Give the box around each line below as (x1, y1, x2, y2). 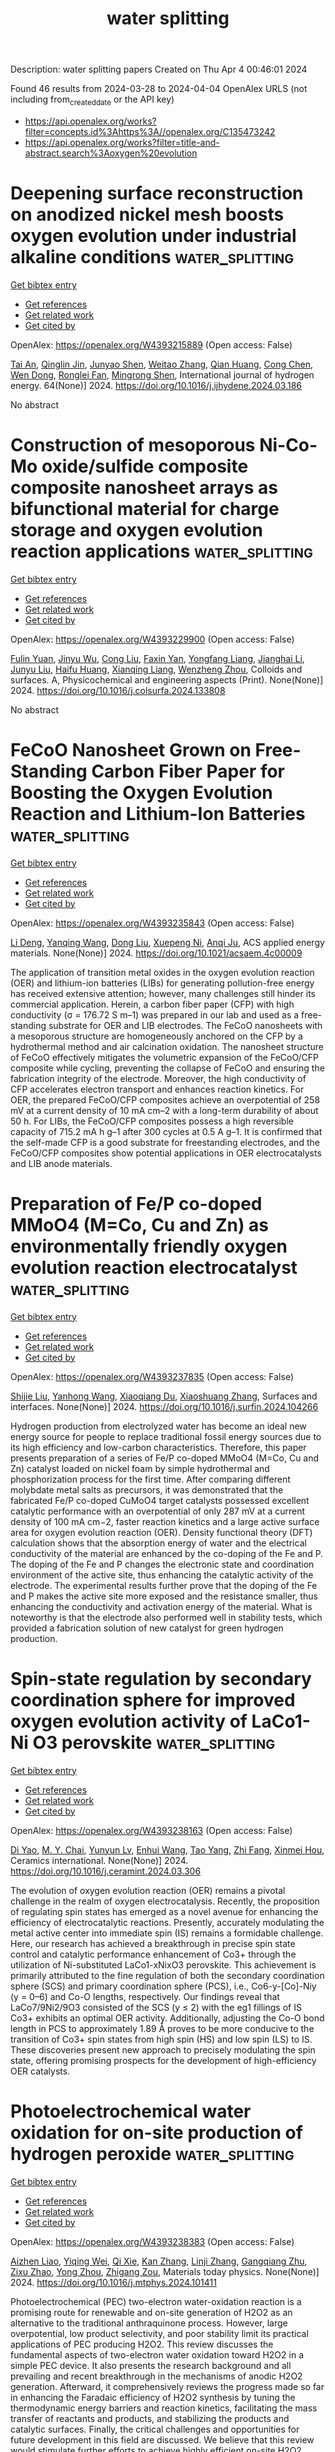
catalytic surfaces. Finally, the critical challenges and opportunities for (10, 2423, 300, 2435)
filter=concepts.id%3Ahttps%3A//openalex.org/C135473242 (24, 125, 276, 137)
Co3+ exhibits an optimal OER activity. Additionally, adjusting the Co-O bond (10, 2012, 325, 2024)
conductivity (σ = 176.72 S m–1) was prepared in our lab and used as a (10, 1008, 300, 1021)
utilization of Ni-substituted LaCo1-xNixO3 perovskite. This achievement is (10, 1958, 317, 1971)
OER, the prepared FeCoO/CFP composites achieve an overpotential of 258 (10, 1093, 321, 1106)
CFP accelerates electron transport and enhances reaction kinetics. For (10, 1083, 305, 1095)
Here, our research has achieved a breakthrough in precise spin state (10, 1937, 296, 1949)
